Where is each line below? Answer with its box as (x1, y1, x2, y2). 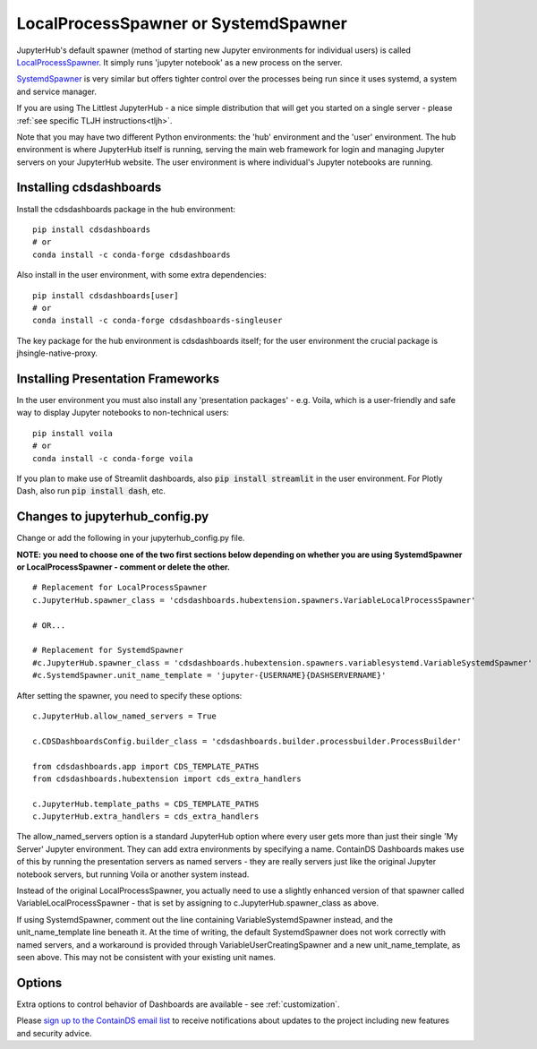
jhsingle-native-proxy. (16, 348, 98, 358)
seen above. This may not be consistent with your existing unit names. (16, 951, 277, 962)
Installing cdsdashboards (16, 180, 162, 195)
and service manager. (16, 86, 98, 97)
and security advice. (16, 1028, 92, 1038)
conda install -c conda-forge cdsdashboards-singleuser (32, 315, 283, 326)
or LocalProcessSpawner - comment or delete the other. (16, 562, 231, 572)
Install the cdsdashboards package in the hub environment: (16, 203, 236, 214)
